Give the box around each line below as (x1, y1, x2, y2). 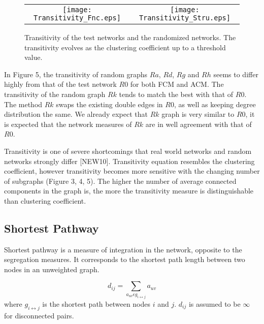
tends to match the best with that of (119, 88, 234, 99)
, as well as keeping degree (174, 99, 256, 109)
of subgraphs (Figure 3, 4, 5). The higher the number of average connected (4, 175, 237, 186)
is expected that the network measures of (4, 118, 132, 129)
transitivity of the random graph (4, 88, 106, 99)
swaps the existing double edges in (56, 99, 163, 109)
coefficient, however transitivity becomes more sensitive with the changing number (4, 166, 260, 176)
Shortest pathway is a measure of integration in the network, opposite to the (4, 244, 242, 254)
